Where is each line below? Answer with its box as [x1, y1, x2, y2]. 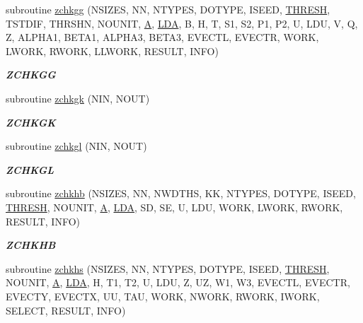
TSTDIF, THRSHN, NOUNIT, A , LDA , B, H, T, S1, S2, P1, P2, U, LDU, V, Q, [6, 16, 358, 30]
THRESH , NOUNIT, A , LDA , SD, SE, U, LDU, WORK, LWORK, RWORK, [6, 199, 343, 214]
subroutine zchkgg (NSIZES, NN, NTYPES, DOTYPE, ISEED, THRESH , [6, 2, 330, 16]
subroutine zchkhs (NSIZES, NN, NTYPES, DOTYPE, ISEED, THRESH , [6, 261, 330, 276]
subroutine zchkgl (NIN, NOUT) [6, 139, 147, 153]
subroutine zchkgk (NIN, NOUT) [6, 90, 150, 105]
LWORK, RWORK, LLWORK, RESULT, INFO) [6, 43, 219, 58]
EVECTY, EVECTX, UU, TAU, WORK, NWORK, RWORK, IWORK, [6, 288, 320, 303]
